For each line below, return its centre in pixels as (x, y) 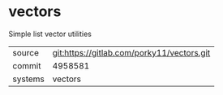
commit (27, 65)
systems (28, 79)
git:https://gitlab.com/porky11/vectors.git (131, 52)
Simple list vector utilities (50, 34)
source (26, 52)
